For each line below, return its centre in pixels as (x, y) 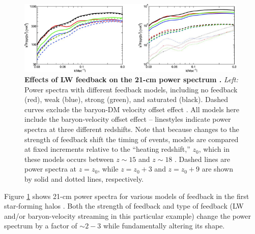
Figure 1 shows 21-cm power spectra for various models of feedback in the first (127, 196)
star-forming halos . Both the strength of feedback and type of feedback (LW (124, 206)
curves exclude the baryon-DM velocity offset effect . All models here (132, 109)
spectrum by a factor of (41, 226)
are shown (217, 169)
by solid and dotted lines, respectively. (84, 178)
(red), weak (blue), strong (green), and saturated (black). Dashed (126, 99)
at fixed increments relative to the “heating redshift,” (107, 149)
